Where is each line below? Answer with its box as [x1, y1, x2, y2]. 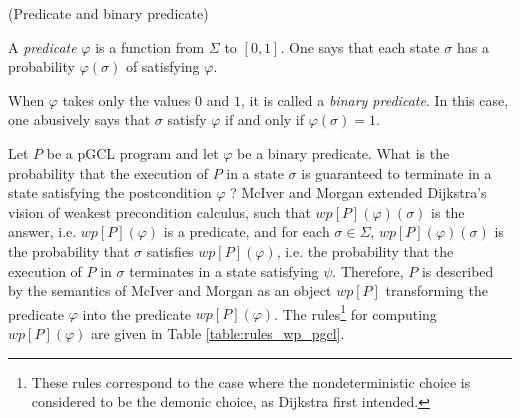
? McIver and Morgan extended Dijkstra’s [230, 182, 487, 203]
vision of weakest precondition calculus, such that [8, 201, 311, 222]
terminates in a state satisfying [129, 260, 319, 281]
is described [421, 260, 494, 281]
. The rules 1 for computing [274, 300, 437, 324]
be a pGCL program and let [46, 142, 219, 163]
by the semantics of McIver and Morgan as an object [8, 280, 332, 301]
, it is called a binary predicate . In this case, [240, 89, 509, 110]
